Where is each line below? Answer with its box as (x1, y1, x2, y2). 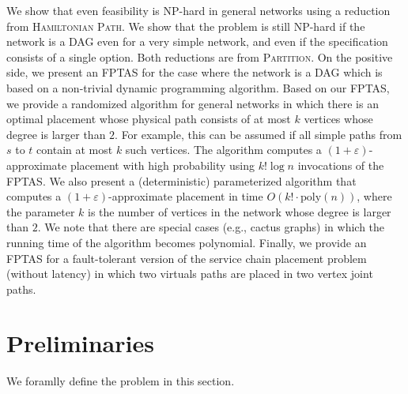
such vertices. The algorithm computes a (125, 141, 322, 158)
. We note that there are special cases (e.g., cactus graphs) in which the (37, 219, 385, 235)
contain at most (36, 141, 113, 158)
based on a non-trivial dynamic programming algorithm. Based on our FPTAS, (6, 79, 390, 96)
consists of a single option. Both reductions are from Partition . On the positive (6, 48, 393, 65)
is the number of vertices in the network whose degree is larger (88, 203, 391, 220)
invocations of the (297, 156, 384, 173)
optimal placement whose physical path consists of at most (6, 111, 291, 127)
